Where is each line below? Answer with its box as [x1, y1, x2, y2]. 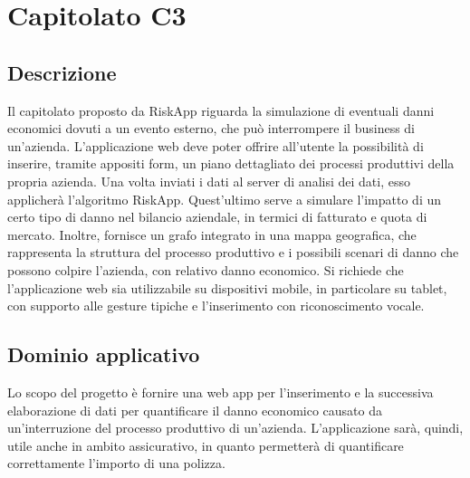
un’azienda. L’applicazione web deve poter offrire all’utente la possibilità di [7, 136, 424, 155]
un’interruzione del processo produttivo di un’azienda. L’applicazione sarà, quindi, [7, 418, 464, 437]
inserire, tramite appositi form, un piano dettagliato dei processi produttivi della [7, 154, 455, 173]
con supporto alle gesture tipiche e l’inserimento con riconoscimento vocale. [7, 296, 425, 315]
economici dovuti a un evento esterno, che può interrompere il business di [7, 119, 416, 138]
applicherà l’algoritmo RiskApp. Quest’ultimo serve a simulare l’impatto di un [7, 189, 442, 208]
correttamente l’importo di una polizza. [7, 454, 225, 473]
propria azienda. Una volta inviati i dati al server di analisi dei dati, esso [7, 171, 410, 190]
